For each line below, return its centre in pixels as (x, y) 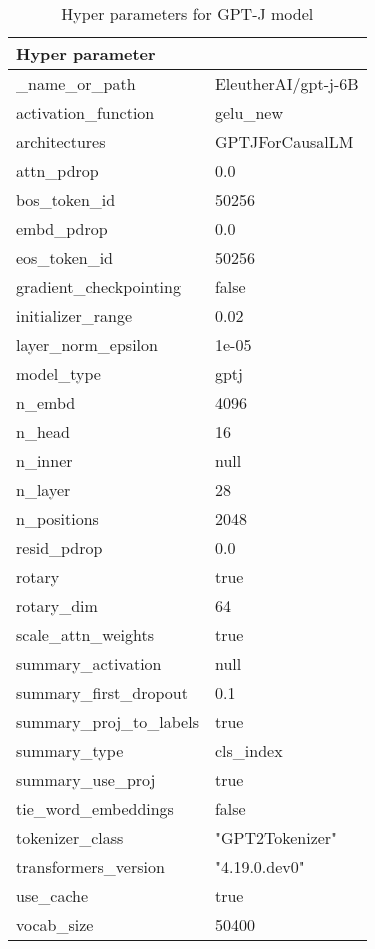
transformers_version (90, 866)
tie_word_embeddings (95, 808)
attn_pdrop (57, 170)
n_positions (57, 518)
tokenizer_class (70, 837)
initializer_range (74, 315)
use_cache (52, 895)
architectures (61, 141)
